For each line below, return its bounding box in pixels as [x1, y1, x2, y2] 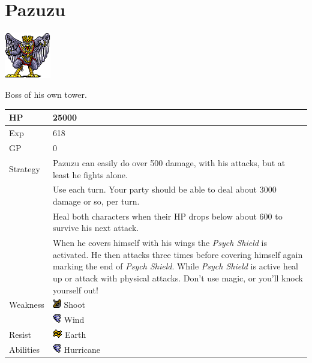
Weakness [9, 298, 44, 311]
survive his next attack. [52, 221, 139, 234]
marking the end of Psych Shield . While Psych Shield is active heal [52, 260, 299, 272]
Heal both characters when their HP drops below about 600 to [52, 209, 283, 222]
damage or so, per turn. [52, 194, 140, 207]
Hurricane [64, 343, 100, 355]
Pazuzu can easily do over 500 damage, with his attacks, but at [52, 156, 286, 169]
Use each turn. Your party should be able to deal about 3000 [52, 183, 277, 196]
